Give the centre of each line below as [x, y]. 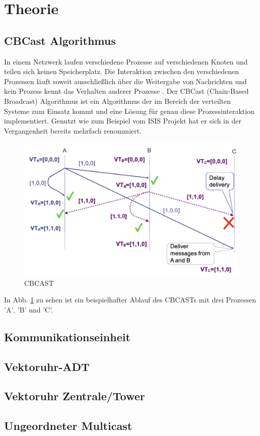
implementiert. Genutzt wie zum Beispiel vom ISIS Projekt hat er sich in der [123, 121]
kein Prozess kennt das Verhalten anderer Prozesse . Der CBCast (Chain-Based [126, 91]
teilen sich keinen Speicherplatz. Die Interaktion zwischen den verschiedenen [122, 71]
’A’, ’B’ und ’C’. [29, 309]
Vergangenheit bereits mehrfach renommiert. [73, 130]
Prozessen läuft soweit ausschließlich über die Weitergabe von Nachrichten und [125, 81]
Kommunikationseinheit [67, 336]
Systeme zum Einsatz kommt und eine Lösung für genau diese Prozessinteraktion [129, 111]
